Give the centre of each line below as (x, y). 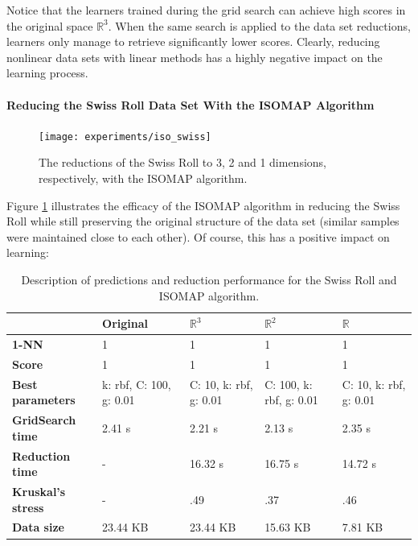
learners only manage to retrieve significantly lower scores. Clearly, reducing (193, 41)
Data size (38, 527)
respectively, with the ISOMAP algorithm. (143, 178)
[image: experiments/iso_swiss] (125, 136)
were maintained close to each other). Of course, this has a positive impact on (198, 236)
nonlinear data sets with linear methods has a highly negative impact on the (195, 57)
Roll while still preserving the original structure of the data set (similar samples (203, 221)
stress (28, 507)
